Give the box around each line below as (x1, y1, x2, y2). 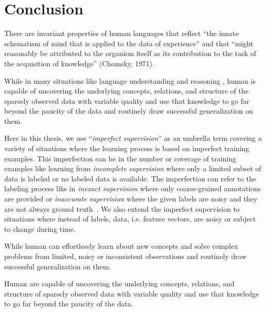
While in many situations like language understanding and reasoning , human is (4, 75, 256, 86)
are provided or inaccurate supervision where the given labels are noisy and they (4, 193, 258, 204)
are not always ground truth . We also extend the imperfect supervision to (4, 203, 240, 214)
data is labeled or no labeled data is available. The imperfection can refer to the (4, 173, 256, 183)
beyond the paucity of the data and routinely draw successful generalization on (4, 105, 253, 116)
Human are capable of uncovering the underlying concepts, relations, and (4, 278, 235, 289)
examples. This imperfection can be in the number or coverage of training (4, 153, 237, 163)
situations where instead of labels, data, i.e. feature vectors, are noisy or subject (4, 213, 256, 224)
